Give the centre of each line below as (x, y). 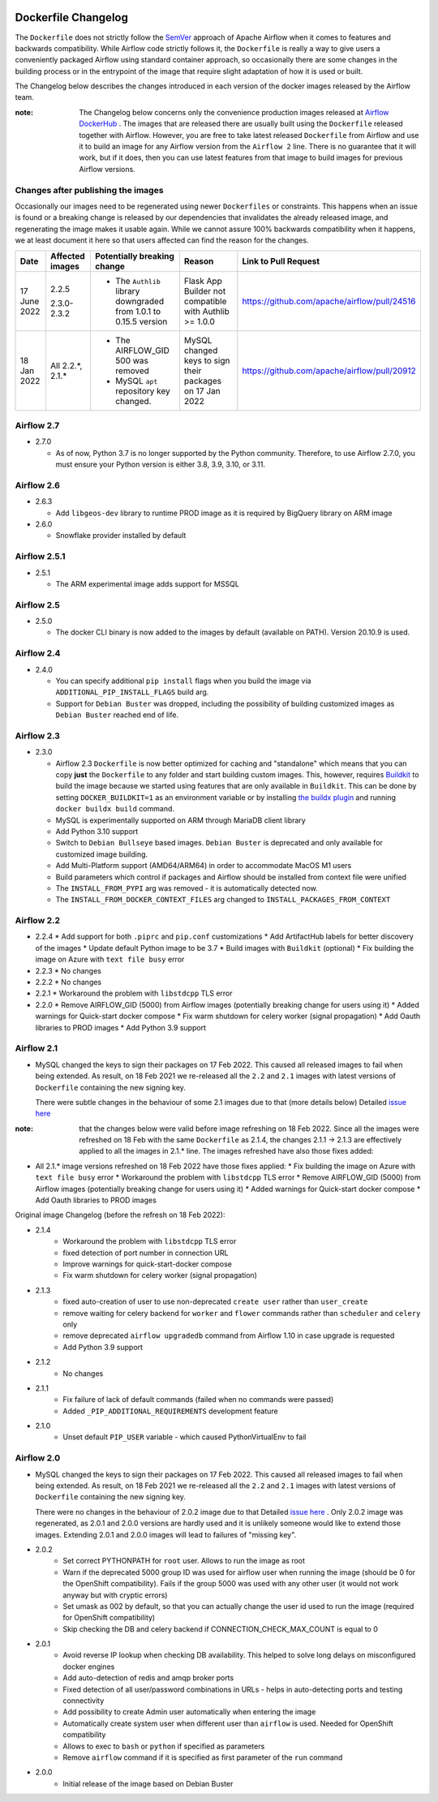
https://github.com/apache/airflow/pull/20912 (329, 371)
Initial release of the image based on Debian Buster (148, 1783)
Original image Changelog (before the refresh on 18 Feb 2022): (120, 1215)
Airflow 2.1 (36, 1048)
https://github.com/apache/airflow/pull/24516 (329, 301)
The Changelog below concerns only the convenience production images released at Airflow (234, 112)
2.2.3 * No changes (68, 970)
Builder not (205, 290)
